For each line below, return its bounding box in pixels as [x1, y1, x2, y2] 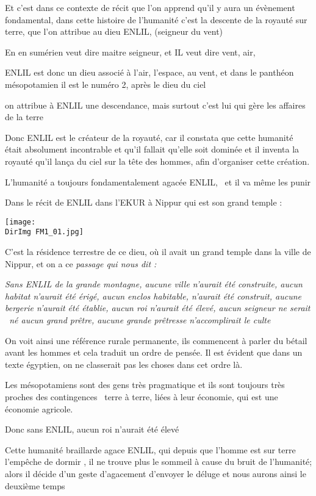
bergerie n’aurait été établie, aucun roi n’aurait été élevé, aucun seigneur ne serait [5, 301, 311, 314]
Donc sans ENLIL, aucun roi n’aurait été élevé [5, 423, 179, 436]
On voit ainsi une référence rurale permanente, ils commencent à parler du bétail [5, 334, 307, 347]
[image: [5, 217, 36, 226]
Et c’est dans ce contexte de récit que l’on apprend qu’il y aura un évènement [5, 1, 295, 13]
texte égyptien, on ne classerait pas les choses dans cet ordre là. [5, 358, 243, 370]
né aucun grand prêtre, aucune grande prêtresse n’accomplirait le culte [9, 314, 271, 326]
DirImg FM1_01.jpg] [5, 228, 84, 237]
